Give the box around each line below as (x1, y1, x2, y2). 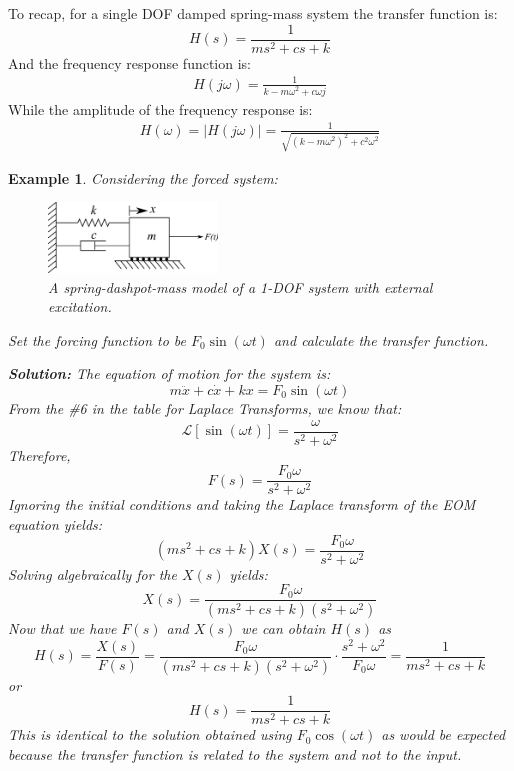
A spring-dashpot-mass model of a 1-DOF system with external (48, 276, 433, 297)
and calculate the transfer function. (273, 329, 489, 350)
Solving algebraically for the (8, 563, 177, 584)
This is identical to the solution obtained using (8, 724, 292, 745)
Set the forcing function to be (8, 329, 187, 350)
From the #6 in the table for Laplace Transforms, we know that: (8, 398, 402, 419)
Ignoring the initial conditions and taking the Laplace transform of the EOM (8, 494, 476, 515)
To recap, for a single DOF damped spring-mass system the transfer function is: (8, 3, 498, 23)
